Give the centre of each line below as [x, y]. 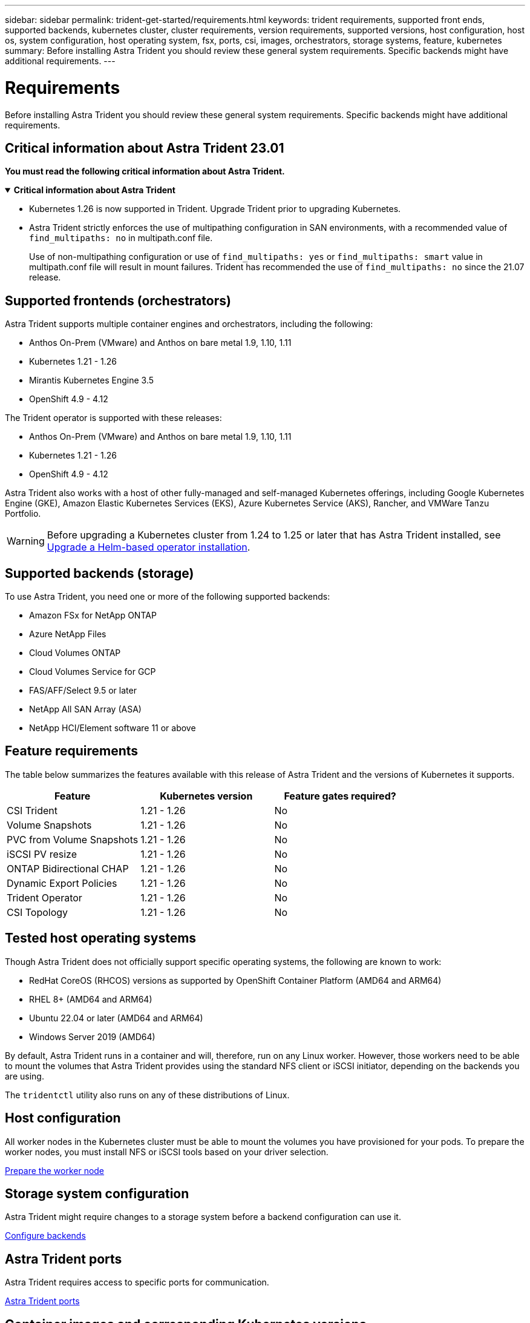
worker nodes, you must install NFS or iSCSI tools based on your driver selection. [167, 1152]
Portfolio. [23, 514]
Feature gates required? [340, 796]
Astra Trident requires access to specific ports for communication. [137, 1282]
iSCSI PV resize [42, 854]
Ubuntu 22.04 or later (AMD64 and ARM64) [116, 1018]
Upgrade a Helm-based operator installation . [149, 547]
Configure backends [45, 1236]
